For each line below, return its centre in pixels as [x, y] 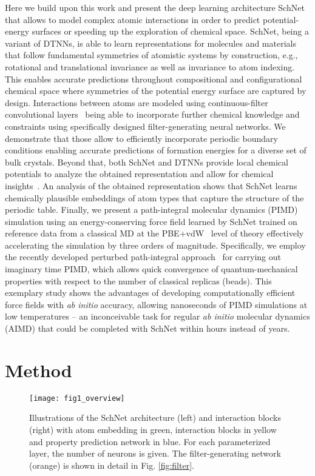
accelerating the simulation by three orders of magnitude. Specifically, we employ [155, 245]
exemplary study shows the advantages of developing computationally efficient [150, 293]
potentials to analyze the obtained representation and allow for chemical [139, 174]
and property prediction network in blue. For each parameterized [150, 441]
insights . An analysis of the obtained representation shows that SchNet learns [151, 185]
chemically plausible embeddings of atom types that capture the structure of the [154, 197]
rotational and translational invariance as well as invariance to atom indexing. [150, 66]
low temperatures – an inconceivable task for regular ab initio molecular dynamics [157, 316]
